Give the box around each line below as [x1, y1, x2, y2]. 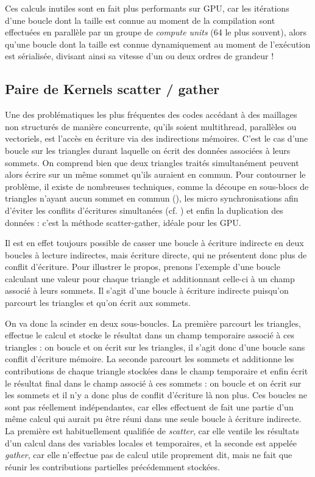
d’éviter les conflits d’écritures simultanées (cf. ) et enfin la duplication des [5, 203, 283, 216]
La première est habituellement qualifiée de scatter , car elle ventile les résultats [5, 424, 300, 437]
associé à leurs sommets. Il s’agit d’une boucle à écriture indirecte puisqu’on [5, 284, 289, 297]
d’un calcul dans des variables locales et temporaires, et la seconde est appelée [5, 436, 297, 449]
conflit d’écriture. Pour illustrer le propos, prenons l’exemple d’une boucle [5, 260, 280, 273]
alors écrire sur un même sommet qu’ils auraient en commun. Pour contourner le [5, 168, 306, 181]
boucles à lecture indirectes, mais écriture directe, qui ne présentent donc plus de [5, 248, 307, 261]
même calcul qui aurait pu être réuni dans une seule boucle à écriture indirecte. [5, 412, 302, 425]
